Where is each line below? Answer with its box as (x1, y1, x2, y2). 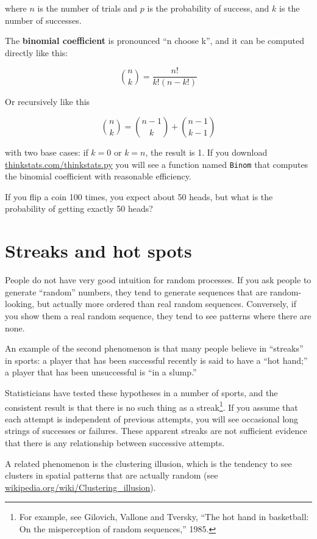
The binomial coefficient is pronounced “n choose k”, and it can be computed (5, 34, 304, 47)
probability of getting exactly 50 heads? (5, 202, 153, 215)
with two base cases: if (5, 146, 88, 159)
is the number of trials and (37, 2, 138, 14)
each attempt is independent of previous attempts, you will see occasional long (5, 412, 299, 425)
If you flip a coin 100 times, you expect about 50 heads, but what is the (5, 190, 273, 203)
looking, (5, 297, 35, 310)
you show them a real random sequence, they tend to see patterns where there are (5, 309, 312, 322)
